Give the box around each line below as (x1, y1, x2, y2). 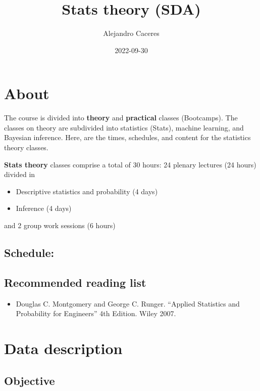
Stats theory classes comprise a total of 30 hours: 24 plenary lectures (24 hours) (4, 159, 256, 169)
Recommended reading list (4, 274, 146, 290)
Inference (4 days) (16, 203, 72, 213)
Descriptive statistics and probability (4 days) (16, 186, 158, 196)
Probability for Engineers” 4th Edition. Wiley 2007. (16, 308, 176, 319)
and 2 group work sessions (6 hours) (4, 220, 116, 230)
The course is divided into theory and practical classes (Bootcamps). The (4, 112, 238, 123)
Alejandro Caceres (103, 28, 160, 38)
